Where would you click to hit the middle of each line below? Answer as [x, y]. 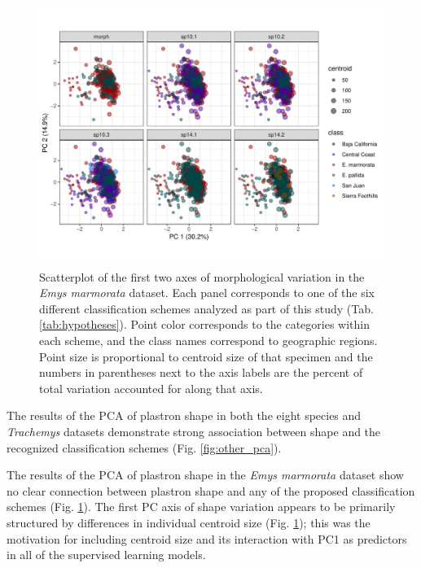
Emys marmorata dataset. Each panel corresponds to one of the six [207, 293]
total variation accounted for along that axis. [151, 388]
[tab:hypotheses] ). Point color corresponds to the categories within [204, 324]
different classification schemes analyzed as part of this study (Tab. [206, 308]
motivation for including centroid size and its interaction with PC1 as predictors [207, 538]
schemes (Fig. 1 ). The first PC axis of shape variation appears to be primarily [201, 507]
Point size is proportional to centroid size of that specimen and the [206, 356]
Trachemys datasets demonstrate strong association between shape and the [194, 431]
